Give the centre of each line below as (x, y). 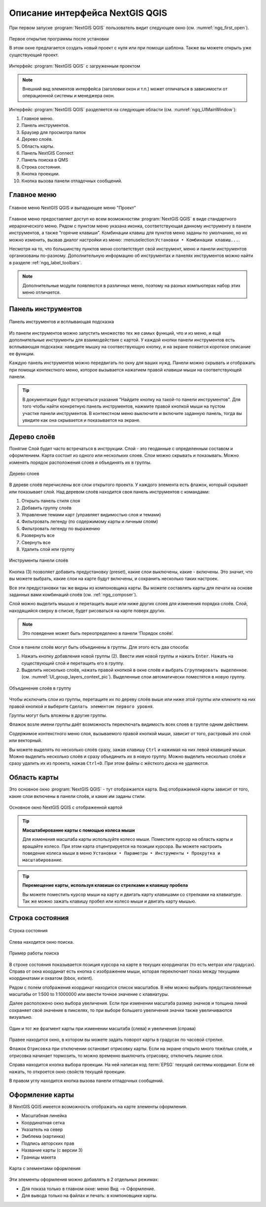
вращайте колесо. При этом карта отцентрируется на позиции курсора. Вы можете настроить (122, 846)
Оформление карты (41, 1095)
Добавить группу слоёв (46, 508)
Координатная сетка (43, 1123)
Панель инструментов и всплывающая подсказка (62, 322)
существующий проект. (34, 55)
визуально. (21, 1017)
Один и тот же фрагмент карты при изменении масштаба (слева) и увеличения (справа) (102, 1028)
